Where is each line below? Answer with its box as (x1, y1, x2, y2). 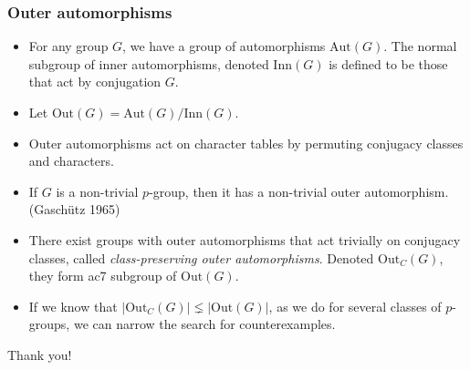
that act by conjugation (28, 72, 162, 91)
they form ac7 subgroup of (28, 266, 177, 285)
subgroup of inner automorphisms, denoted (28, 54, 269, 73)
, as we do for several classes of (268, 296, 442, 315)
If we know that (28, 296, 118, 315)
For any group (28, 36, 109, 56)
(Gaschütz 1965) (28, 200, 120, 219)
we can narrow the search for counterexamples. (73, 314, 336, 334)
